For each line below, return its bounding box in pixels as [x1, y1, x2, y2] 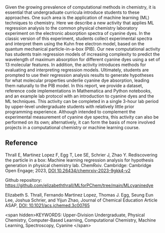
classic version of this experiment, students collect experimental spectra [5, 35, 153, 41]
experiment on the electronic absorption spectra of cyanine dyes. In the [5, 31, 151, 36]
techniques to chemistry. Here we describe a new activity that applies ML [5, 20, 154, 26]
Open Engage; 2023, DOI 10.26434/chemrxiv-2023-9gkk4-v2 [5, 167, 131, 173]
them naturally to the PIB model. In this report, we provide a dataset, [5, 83, 143, 88]
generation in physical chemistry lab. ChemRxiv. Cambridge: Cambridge [5, 162, 152, 168]
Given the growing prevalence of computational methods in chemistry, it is [5, 4, 156, 10]
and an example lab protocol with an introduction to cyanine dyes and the [5, 93, 154, 99]
